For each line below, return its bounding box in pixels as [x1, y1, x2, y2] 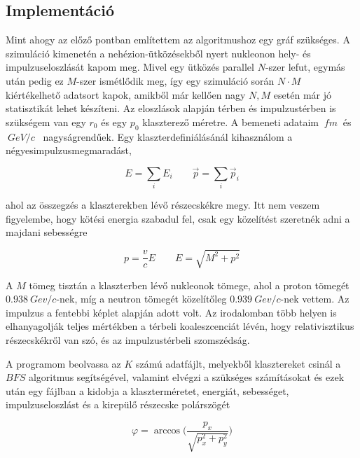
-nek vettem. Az [280, 291, 349, 306]
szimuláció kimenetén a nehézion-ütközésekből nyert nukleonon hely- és [6, 46, 311, 60]
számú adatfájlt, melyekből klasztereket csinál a [135, 356, 341, 370]
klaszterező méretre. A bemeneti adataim [142, 114, 319, 129]
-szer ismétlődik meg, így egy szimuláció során [76, 73, 275, 88]
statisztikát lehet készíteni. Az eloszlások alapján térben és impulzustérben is [6, 101, 336, 116]
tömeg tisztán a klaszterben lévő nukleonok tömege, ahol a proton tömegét [29, 277, 349, 292]
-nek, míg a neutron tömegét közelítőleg [56, 291, 227, 306]
